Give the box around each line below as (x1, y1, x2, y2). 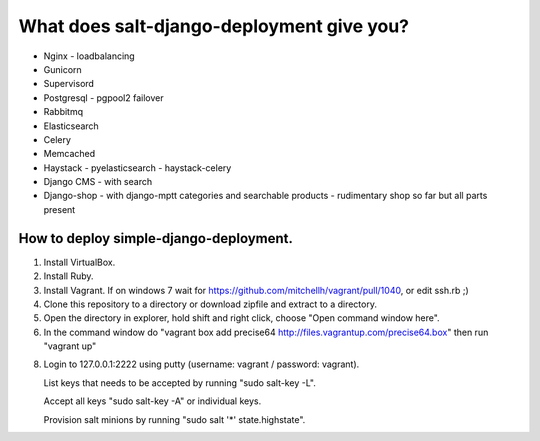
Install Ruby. (43, 270, 94, 282)
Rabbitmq (43, 106, 84, 118)
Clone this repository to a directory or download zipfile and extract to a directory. (43, 298, 377, 310)
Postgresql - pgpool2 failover (43, 91, 164, 104)
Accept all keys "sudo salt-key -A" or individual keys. (43, 395, 262, 407)
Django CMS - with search (43, 176, 153, 188)
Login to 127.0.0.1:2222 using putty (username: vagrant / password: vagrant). (43, 358, 360, 370)
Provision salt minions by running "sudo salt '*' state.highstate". (43, 413, 306, 425)
